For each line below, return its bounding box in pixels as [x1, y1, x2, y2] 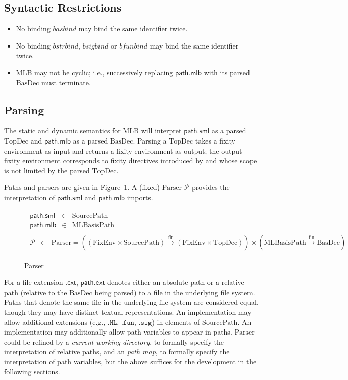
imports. [127, 192, 153, 202]
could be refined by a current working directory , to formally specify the [4, 336, 224, 347]
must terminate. [41, 77, 91, 87]
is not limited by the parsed [4, 165, 90, 175]
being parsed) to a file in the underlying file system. [94, 287, 255, 297]
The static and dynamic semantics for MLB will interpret [4, 125, 182, 136]
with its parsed [204, 67, 250, 77]
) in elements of [152, 316, 200, 327]
